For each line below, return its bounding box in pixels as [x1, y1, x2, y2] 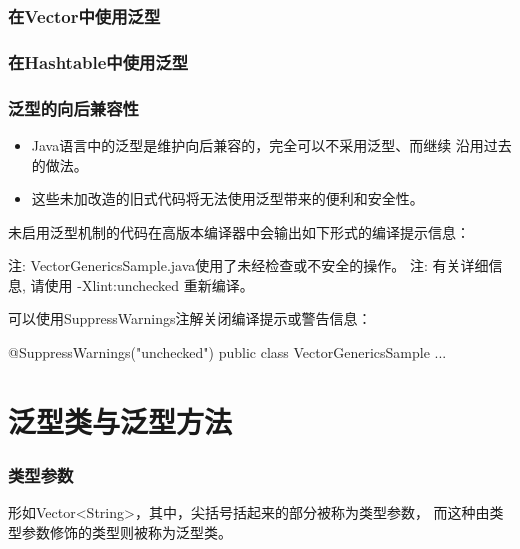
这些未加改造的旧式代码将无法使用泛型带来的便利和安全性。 [31, 188, 424, 209]
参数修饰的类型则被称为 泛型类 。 [21, 521, 232, 542]
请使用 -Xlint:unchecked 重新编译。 [30, 274, 254, 295]
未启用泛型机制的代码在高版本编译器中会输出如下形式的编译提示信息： [8, 221, 470, 242]
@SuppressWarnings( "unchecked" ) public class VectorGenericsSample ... [8, 342, 447, 363]
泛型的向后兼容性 [8, 95, 139, 120]
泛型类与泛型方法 [8, 400, 233, 441]
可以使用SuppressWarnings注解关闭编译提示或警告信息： [8, 308, 372, 329]
